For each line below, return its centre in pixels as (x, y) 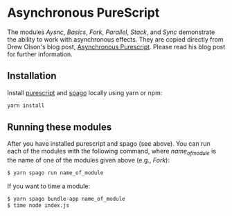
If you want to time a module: (49, 186)
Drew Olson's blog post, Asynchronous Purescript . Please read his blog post (116, 47)
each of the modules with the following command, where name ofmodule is (112, 152)
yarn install (26, 106)
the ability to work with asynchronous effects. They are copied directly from (115, 39)
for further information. (40, 54)
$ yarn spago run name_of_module (55, 173)
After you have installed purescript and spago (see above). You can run (109, 144)
